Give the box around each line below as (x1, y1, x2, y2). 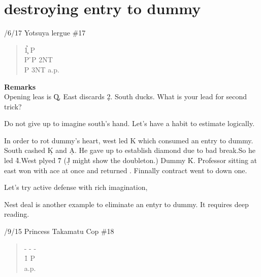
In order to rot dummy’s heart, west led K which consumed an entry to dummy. (4, 135, 253, 145)
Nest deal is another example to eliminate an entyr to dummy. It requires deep (4, 199, 249, 209)
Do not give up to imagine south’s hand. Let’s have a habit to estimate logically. (4, 118, 255, 129)
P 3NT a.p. (24, 64, 59, 74)
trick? (4, 101, 22, 111)
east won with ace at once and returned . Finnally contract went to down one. (4, 165, 247, 175)
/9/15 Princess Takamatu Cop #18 (4, 226, 114, 236)
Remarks (4, 81, 36, 92)
